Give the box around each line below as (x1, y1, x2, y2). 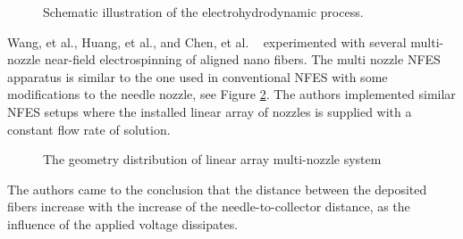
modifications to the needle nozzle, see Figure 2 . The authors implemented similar (7, 85, 456, 103)
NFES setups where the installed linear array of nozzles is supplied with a (7, 102, 412, 120)
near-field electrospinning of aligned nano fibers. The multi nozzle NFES (44, 50, 441, 69)
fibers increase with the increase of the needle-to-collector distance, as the (7, 197, 410, 216)
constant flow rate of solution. (7, 119, 171, 138)
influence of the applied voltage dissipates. (7, 214, 239, 233)
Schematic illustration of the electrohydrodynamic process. (43, 3, 364, 21)
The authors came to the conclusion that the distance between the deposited (7, 179, 427, 198)
